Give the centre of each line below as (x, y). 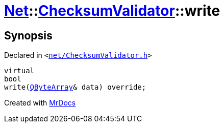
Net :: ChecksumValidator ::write (112, 11)
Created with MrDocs (40, 103)
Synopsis (28, 35)
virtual (19, 71)
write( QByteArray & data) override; (75, 87)
